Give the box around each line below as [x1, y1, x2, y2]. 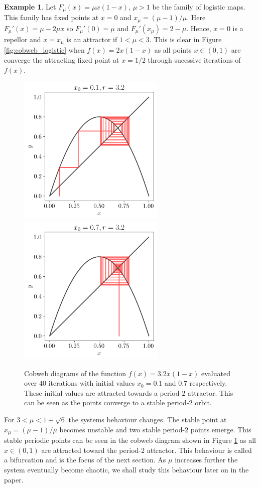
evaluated [201, 368, 230, 378]
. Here [187, 12, 206, 23]
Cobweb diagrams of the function [24, 368, 126, 378]
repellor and [4, 34, 41, 44]
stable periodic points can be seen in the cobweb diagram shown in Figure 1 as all [4, 435, 256, 445]
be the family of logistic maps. [152, 2, 245, 12]
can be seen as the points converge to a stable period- [24, 397, 189, 408]
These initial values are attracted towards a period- [24, 387, 182, 398]
